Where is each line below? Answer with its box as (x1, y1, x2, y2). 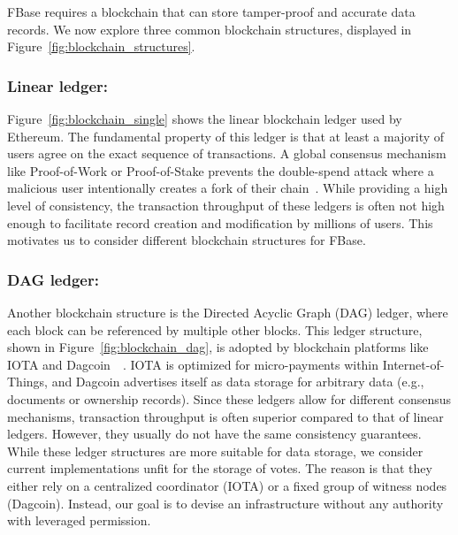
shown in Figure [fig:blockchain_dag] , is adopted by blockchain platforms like (7, 338, 429, 356)
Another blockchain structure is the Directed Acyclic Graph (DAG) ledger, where (7, 302, 448, 321)
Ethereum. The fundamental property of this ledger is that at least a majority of (7, 126, 445, 145)
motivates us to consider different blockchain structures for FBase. (7, 231, 366, 249)
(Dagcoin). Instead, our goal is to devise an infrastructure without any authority (7, 493, 444, 512)
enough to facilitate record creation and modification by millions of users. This (7, 213, 433, 232)
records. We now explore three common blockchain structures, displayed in (7, 19, 412, 38)
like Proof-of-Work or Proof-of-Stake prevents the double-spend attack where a (7, 161, 434, 180)
